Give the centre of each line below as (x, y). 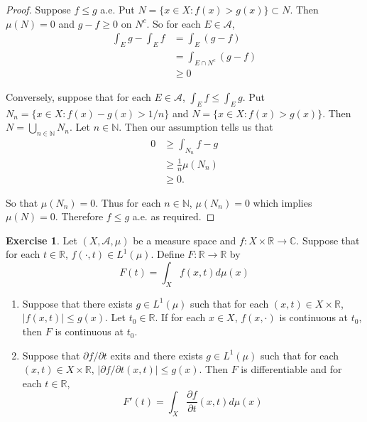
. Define (168, 254)
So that (22, 202)
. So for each (174, 23)
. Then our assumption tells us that (196, 127)
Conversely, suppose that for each (78, 96)
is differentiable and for (291, 369)
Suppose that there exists (77, 303)
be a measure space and (185, 240)
